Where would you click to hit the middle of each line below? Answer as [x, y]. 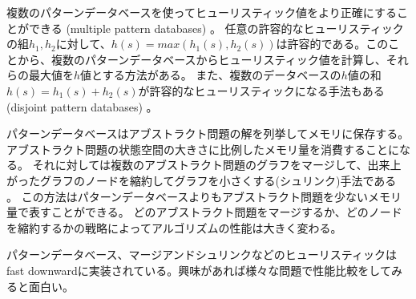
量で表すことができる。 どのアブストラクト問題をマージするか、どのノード [204, 212]
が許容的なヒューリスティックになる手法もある [261, 90]
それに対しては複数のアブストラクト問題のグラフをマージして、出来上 [217, 165]
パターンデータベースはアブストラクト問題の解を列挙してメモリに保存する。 [208, 133]
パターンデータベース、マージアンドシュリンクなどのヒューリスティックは [202, 255]
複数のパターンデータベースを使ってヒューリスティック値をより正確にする [202, 12]
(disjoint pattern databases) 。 [82, 106]
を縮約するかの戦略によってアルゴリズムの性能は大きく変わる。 [174, 227]
